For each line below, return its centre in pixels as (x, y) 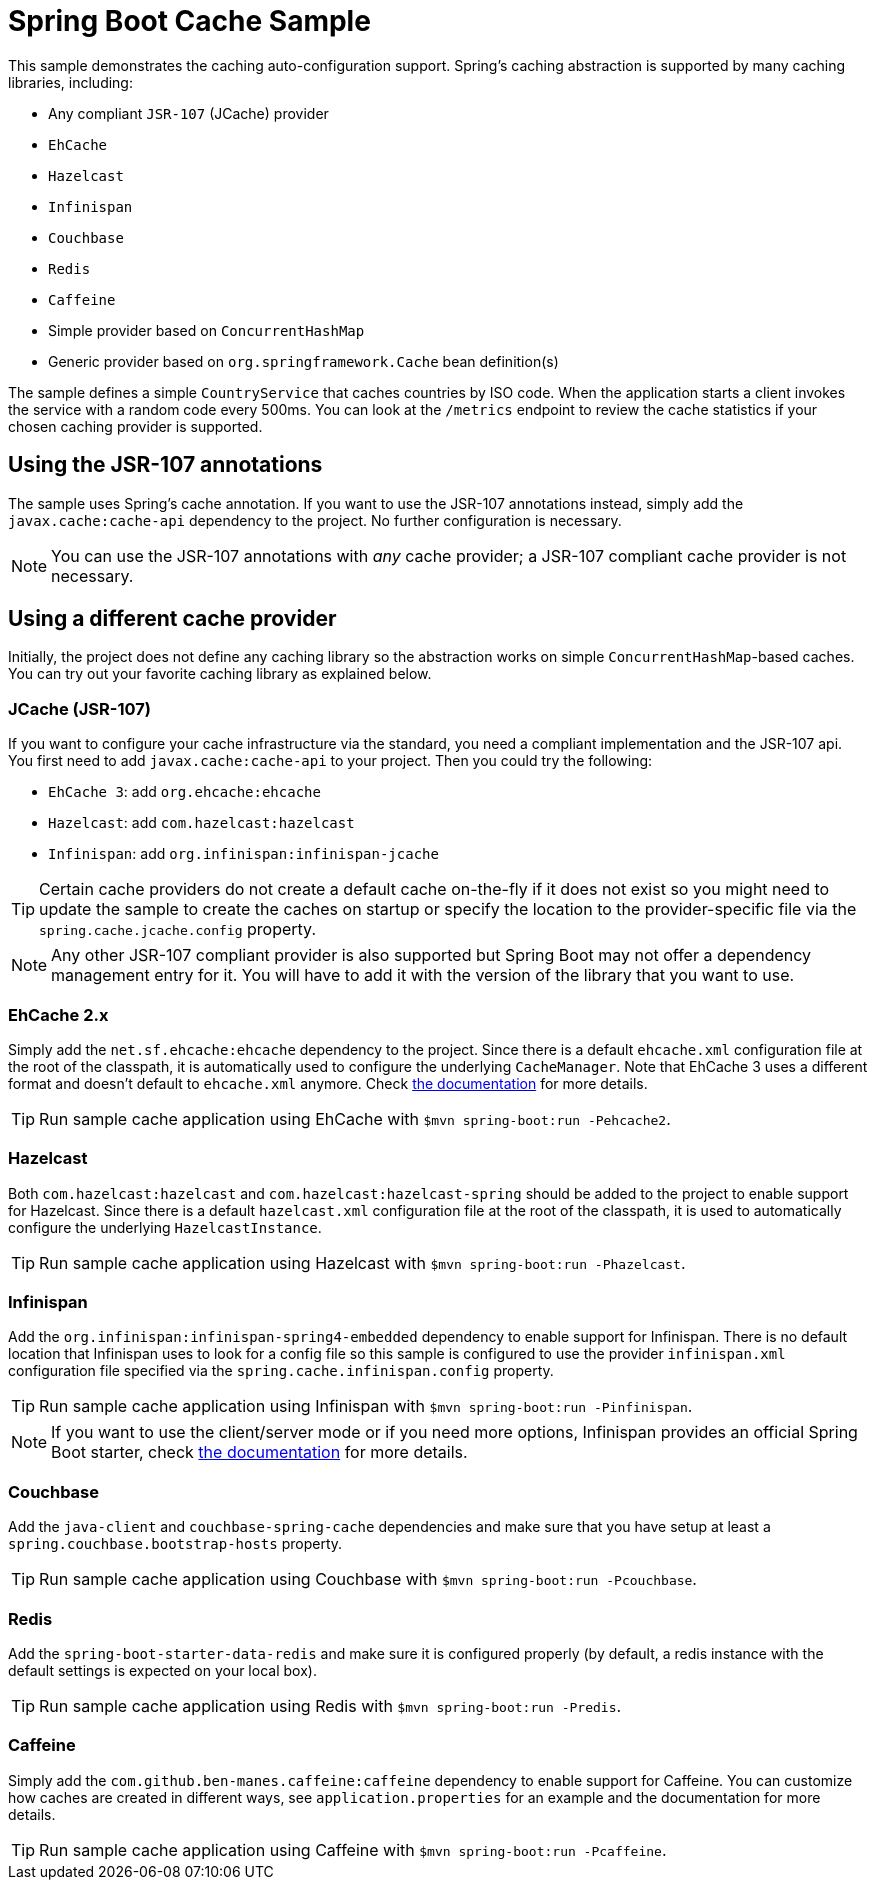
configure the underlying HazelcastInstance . (165, 1227)
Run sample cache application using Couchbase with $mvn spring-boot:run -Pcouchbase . (368, 1579)
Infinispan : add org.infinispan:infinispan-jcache (243, 854)
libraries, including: (70, 82)
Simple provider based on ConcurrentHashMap (206, 330)
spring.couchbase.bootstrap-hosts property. (175, 1544)
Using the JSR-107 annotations (165, 465)
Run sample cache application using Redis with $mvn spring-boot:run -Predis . (330, 1705)
